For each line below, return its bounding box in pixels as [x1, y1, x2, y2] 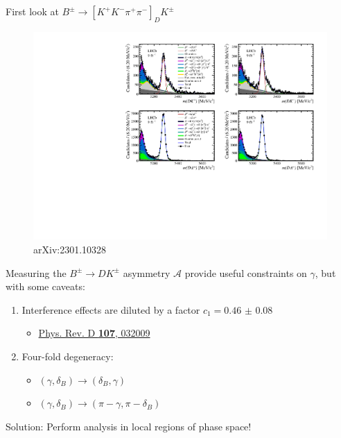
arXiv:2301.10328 [33, 242, 107, 257]
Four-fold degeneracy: [21, 349, 114, 364]
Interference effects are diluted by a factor [21, 302, 200, 317]
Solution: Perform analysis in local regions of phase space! [6, 419, 252, 433]
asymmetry [123, 265, 170, 280]
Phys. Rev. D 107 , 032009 [38, 326, 150, 340]
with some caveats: [6, 279, 85, 294]
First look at [6, 4, 59, 18]
